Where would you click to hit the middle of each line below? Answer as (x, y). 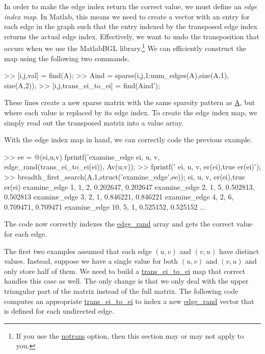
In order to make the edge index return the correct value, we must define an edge (131, 6)
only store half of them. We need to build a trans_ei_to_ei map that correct (125, 271)
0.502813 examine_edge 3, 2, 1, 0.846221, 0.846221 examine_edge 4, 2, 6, (119, 197)
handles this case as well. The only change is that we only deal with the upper (126, 281)
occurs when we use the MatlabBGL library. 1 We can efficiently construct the (125, 47)
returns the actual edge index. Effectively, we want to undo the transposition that (132, 36)
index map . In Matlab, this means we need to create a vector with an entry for (127, 16)
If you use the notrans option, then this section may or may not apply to (130, 335)
